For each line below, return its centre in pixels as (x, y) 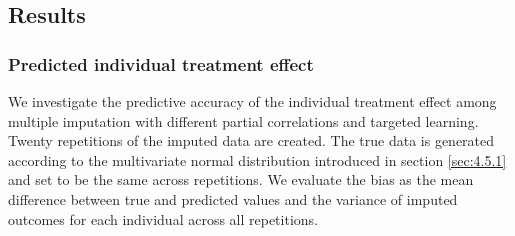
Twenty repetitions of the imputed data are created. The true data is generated (251, 140)
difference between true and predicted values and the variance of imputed (233, 198)
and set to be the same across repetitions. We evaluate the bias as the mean (241, 179)
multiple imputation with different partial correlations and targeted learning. (243, 120)
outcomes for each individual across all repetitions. (163, 218)
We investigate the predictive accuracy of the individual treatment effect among (252, 101)
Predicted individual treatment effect (161, 63)
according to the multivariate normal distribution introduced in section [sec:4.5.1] (257, 159)
